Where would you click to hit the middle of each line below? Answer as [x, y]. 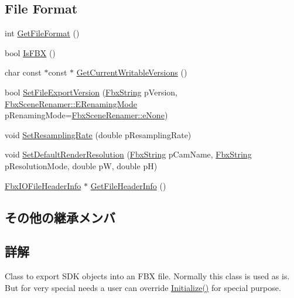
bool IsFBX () [30, 52]
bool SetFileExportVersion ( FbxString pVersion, [91, 92]
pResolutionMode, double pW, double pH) [81, 165]
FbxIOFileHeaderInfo [43, 185]
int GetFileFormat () [42, 33]
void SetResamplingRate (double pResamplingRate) [98, 134]
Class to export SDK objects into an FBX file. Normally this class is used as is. [147, 276]
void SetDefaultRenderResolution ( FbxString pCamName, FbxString [128, 154]
